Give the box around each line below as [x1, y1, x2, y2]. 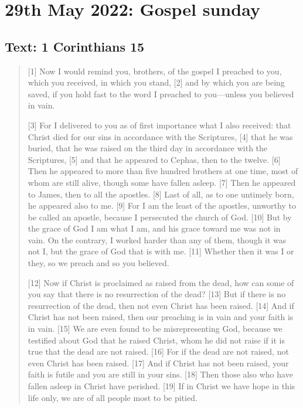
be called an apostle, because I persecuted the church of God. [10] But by [28, 210, 292, 223]
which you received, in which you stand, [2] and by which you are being [28, 76, 285, 89]
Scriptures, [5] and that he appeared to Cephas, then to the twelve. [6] [28, 153, 281, 165]
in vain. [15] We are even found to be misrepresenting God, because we [28, 322, 282, 335]
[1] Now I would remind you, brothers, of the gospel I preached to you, [28, 64, 282, 77]
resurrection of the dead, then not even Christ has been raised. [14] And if [28, 299, 294, 311]
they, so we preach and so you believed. [28, 257, 169, 269]
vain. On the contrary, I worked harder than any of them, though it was [28, 233, 287, 246]
